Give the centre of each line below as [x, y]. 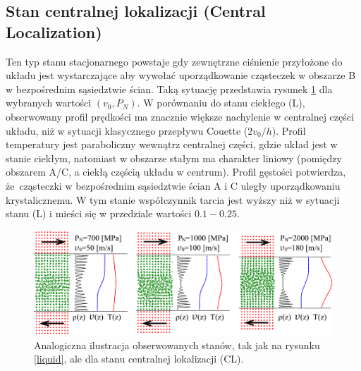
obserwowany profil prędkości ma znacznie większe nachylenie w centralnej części [180, 116]
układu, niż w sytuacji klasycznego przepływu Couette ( [127, 130]
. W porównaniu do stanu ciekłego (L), [221, 103]
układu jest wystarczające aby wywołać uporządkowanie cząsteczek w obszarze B [181, 75]
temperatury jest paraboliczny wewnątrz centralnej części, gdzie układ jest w [172, 144]
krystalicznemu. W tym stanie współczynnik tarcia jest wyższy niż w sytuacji [173, 199]
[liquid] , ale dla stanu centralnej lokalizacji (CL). [139, 359]
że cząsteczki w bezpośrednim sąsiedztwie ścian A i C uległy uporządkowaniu [173, 185]
